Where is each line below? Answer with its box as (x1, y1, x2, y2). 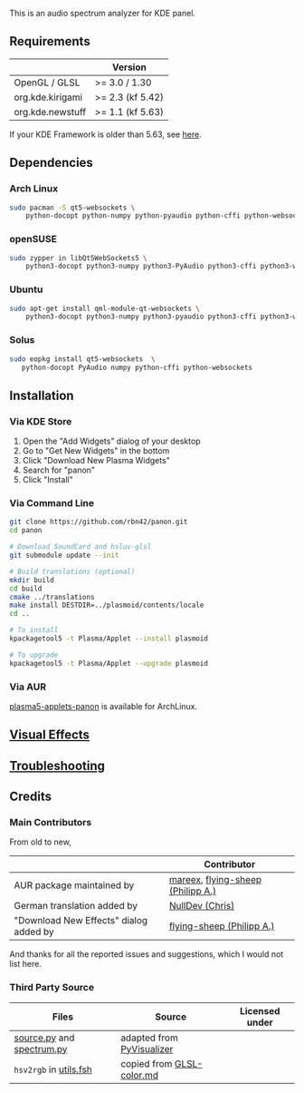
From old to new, (9, 836, 72, 847)
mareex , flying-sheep (168, 873, 262, 886)
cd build (9, 584, 43, 593)
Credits (9, 789, 52, 805)
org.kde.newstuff (14, 105, 87, 118)
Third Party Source (9, 981, 95, 994)
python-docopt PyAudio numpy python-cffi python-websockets (21, 363, 253, 372)
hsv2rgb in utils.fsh (14, 1063, 92, 1076)
